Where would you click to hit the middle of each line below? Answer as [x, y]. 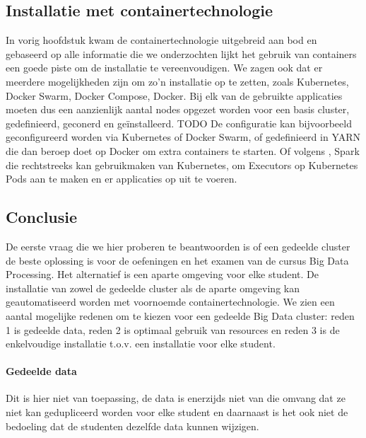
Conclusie [42, 217]
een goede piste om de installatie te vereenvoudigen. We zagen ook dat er [164, 68]
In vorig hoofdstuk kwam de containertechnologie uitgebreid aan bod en [161, 40]
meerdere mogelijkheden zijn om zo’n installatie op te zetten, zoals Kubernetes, [177, 81]
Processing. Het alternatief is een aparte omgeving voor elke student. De [162, 274]
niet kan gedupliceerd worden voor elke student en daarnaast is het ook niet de [177, 412]
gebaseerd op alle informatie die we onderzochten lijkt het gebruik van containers [181, 53]
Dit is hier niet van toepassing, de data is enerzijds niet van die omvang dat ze [176, 398]
